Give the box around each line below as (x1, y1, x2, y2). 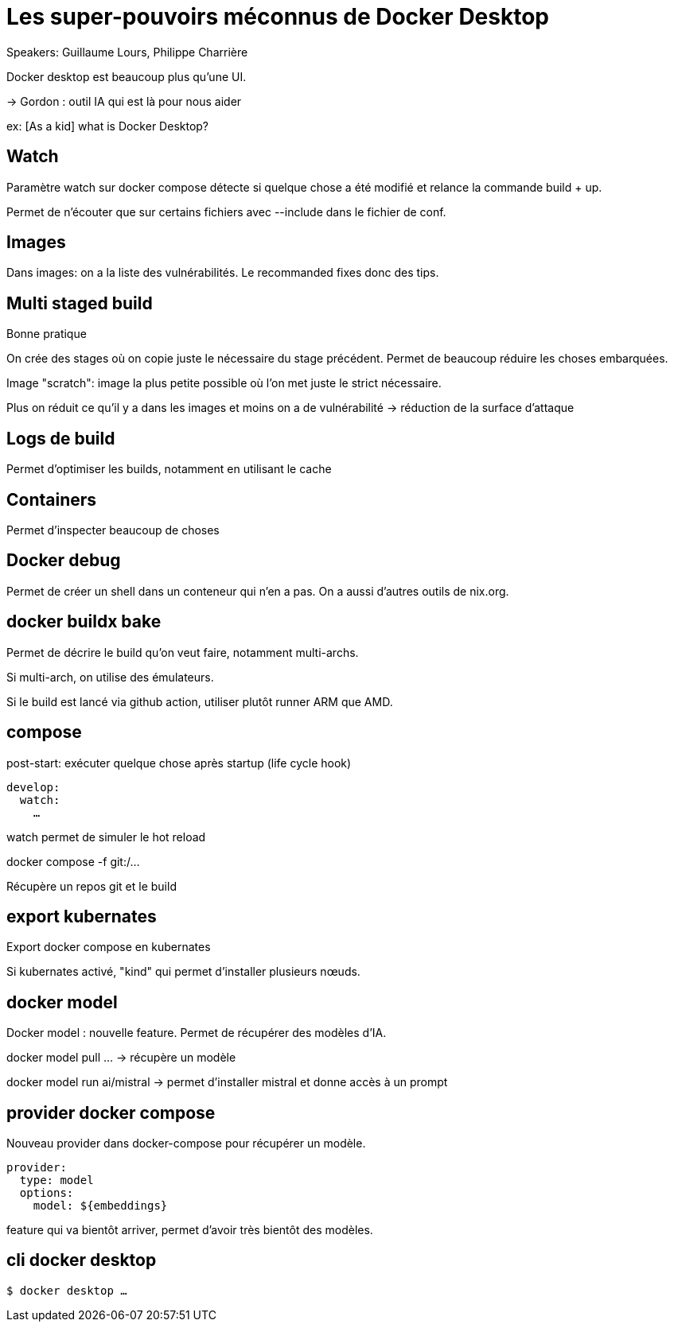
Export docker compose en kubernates (6, 940, 211, 954)
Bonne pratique (6, 327, 87, 341)
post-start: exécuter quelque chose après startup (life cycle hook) (6, 755, 352, 770)
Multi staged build (6, 293, 153, 313)
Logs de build (6, 428, 115, 448)
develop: (6, 780, 60, 794)
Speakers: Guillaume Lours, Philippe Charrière (6, 45, 248, 59)
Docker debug (6, 550, 121, 571)
